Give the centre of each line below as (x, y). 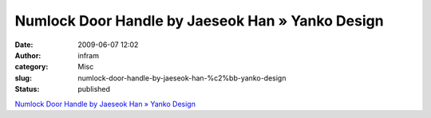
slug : (23, 78)
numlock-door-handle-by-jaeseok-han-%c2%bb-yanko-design (182, 78)
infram (89, 55)
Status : (27, 89)
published (94, 89)
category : (32, 67)
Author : (28, 55)
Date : (24, 45)
